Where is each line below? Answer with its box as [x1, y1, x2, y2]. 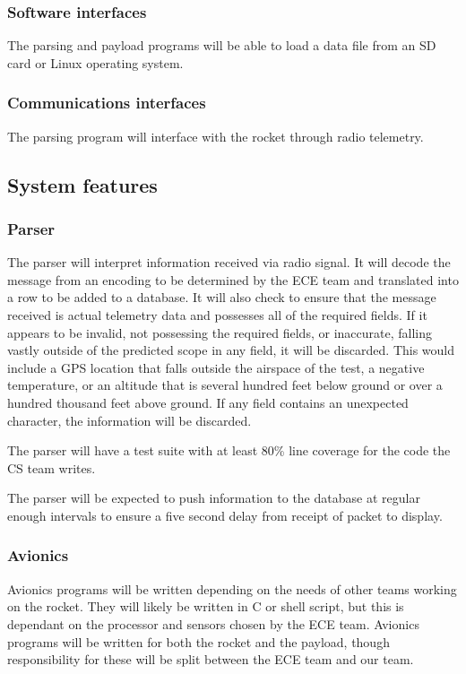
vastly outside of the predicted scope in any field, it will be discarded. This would [7, 341, 455, 359]
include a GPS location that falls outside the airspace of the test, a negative [7, 358, 425, 376]
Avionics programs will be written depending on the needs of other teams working [7, 579, 457, 598]
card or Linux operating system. [7, 53, 184, 72]
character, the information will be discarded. [7, 410, 252, 429]
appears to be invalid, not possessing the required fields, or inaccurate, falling [7, 323, 432, 341]
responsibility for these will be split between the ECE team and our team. [7, 650, 414, 669]
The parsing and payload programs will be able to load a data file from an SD [7, 36, 436, 55]
